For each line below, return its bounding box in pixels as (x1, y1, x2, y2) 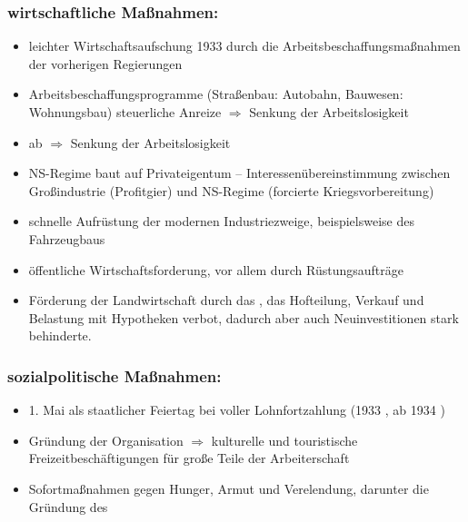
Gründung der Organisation (28, 430, 184, 449)
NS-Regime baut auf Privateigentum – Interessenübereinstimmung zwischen (28, 163, 451, 182)
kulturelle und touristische (211, 430, 358, 449)
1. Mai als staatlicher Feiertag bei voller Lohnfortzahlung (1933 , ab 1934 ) (28, 400, 445, 419)
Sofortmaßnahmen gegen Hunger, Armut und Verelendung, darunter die (28, 478, 429, 497)
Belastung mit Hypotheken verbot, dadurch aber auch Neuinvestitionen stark (28, 308, 459, 327)
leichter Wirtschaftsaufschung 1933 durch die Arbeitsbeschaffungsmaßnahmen (28, 36, 461, 55)
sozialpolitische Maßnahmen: (7, 364, 222, 387)
